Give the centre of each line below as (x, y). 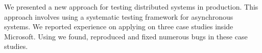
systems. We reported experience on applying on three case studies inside (119, 26)
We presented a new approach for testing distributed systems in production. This (131, 7)
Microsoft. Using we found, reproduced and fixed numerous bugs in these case (126, 36)
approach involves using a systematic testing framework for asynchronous (119, 16)
